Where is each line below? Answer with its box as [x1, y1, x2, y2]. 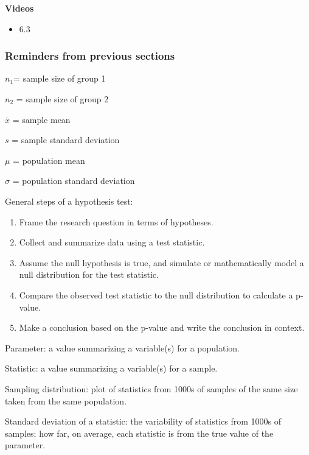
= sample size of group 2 [16, 93, 109, 105]
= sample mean [12, 113, 71, 125]
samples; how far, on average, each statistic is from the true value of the [5, 426, 274, 439]
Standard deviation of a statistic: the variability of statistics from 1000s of [5, 415, 282, 428]
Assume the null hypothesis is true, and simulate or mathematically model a [19, 256, 304, 269]
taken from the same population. [5, 394, 127, 407]
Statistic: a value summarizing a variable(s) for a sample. [5, 362, 218, 375]
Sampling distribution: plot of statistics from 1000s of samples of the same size [5, 382, 298, 395]
